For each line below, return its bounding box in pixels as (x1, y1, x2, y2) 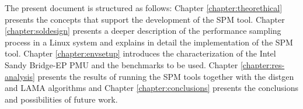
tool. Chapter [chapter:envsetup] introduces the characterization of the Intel (5, 47, 276, 59)
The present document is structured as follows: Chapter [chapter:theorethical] (5, 2, 283, 13)
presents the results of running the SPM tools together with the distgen (37, 70, 294, 82)
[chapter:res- (240, 58, 285, 71)
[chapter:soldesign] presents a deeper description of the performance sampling (5, 24, 281, 37)
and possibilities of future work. (5, 93, 118, 105)
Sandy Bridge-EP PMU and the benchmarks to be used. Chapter (5, 58, 238, 71)
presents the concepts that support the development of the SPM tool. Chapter (5, 13, 285, 25)
